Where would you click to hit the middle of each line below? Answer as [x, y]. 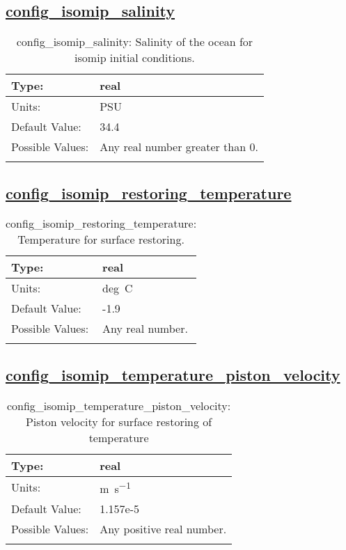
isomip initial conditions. [135, 58]
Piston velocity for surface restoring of [119, 421]
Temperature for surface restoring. [101, 239]
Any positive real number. [163, 528]
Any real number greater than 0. [179, 147]
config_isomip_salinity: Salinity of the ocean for [135, 42]
